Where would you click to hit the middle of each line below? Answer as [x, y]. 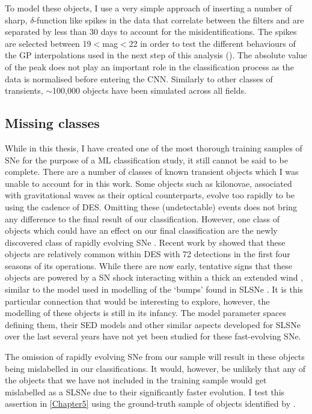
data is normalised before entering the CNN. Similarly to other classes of [139, 78]
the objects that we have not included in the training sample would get [136, 380]
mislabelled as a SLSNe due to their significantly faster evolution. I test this [145, 391]
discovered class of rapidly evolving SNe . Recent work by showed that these [145, 242]
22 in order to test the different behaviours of [212, 43]
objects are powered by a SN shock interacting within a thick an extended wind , [154, 277]
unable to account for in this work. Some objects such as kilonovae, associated [148, 183]
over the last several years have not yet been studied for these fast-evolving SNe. [153, 336]
